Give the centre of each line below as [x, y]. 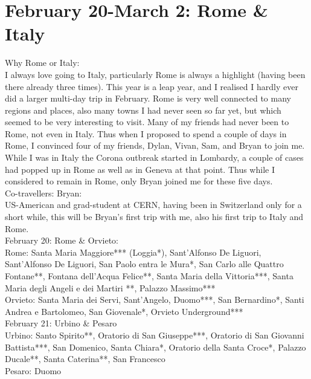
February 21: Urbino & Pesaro [61, 323]
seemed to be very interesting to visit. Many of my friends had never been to [147, 122]
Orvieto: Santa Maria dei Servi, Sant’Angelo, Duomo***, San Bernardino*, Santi [155, 300]
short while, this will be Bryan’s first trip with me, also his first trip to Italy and [154, 217]
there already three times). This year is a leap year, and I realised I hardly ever [152, 86]
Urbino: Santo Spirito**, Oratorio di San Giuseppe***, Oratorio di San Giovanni [155, 335]
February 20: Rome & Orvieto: [62, 240]
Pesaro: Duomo [33, 370]
